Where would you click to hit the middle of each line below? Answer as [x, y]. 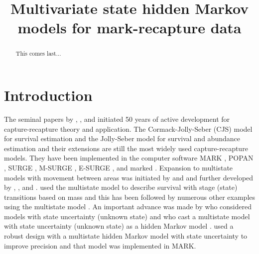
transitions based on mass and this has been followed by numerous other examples [130, 197]
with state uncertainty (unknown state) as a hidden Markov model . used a [119, 226]
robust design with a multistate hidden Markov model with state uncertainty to [126, 236]
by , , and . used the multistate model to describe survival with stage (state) [121, 187]
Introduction [48, 95]
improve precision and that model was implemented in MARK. [100, 245]
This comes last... [38, 53]
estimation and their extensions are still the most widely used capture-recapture [126, 148]
